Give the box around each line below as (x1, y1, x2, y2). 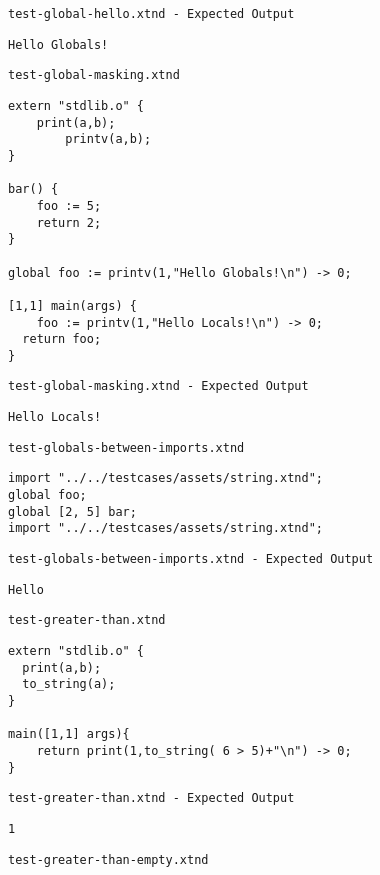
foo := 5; (36, 198, 102, 213)
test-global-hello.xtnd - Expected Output (8, 7, 295, 21)
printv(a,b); (65, 132, 152, 147)
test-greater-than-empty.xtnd (8, 852, 209, 867)
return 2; (36, 215, 102, 230)
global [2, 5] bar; (8, 504, 137, 519)
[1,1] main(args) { (8, 298, 137, 313)
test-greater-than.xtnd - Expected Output (8, 791, 295, 806)
